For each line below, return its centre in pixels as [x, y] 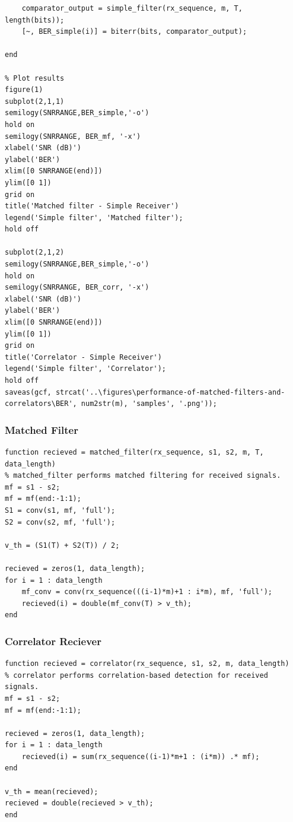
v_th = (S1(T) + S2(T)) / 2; [62, 545]
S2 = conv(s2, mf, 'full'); [60, 522]
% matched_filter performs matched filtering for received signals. [143, 476]
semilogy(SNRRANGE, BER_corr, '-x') [77, 288]
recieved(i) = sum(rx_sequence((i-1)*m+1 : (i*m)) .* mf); [141, 756]
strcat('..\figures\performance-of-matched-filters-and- [170, 392]
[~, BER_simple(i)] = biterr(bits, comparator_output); [134, 32]
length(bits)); [35, 20]
